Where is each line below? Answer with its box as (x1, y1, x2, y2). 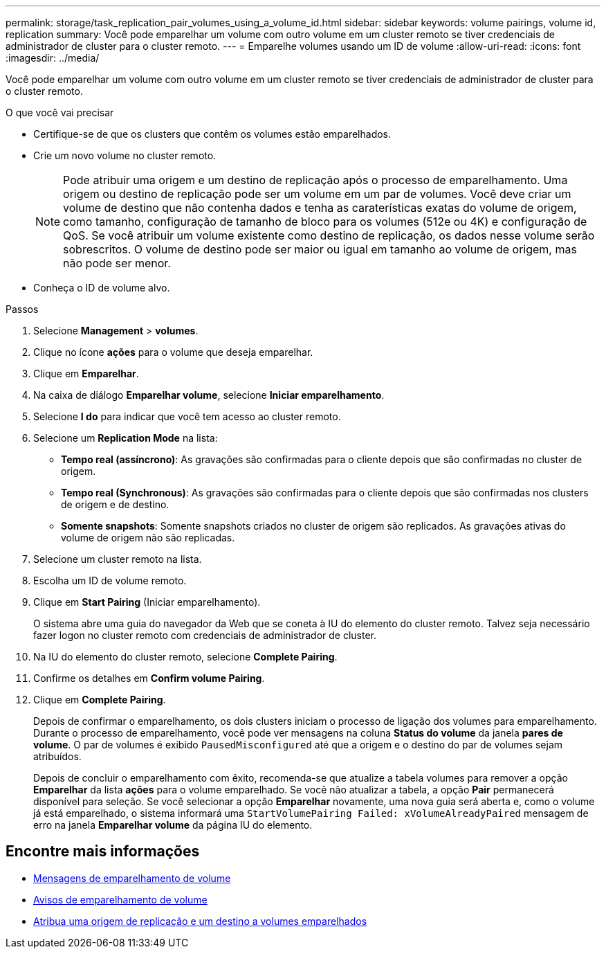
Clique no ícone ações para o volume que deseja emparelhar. (33, 346, 313, 358)
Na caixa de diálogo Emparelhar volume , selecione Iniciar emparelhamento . (33, 389, 385, 401)
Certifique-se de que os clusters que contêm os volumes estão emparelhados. (33, 128, 392, 140)
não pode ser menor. (63, 256, 171, 270)
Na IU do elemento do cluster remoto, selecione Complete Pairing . (33, 651, 338, 663)
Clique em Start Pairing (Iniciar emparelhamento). (33, 596, 261, 608)
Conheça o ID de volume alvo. (33, 282, 170, 294)
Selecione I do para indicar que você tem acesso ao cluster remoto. (33, 411, 341, 422)
